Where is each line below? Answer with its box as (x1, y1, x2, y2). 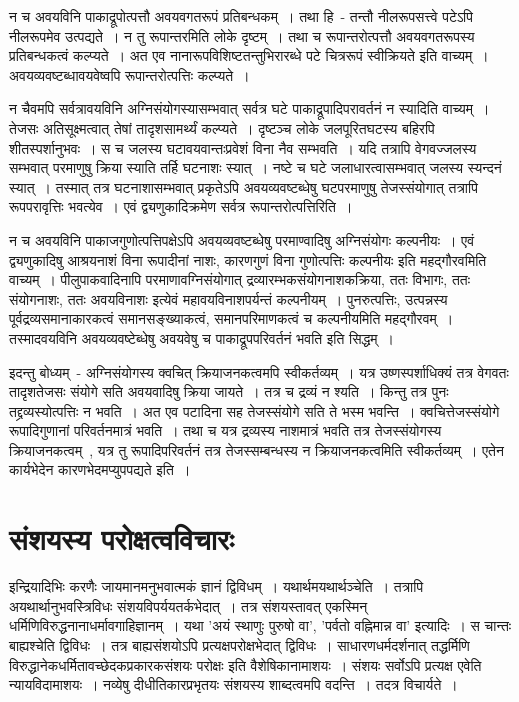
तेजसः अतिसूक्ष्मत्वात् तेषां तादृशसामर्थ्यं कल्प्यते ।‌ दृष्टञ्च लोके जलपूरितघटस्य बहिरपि (9, 117, 435, 138)
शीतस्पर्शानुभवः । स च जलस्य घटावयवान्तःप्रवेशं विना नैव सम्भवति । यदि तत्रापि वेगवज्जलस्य (9, 137, 477, 158)
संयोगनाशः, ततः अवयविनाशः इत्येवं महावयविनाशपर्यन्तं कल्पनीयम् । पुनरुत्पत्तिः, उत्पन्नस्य (9, 288, 448, 309)
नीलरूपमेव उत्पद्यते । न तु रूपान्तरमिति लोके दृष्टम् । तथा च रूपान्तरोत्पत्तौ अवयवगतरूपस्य (9, 25, 475, 46)
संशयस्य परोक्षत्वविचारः (9, 518, 234, 559)
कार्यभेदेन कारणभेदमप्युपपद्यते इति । (9, 459, 191, 480)
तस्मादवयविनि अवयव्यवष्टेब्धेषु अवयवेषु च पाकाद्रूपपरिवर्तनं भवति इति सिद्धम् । (9, 327, 395, 348)
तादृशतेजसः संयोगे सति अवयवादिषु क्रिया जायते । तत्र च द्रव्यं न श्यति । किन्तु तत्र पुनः (9, 381, 449, 402)
